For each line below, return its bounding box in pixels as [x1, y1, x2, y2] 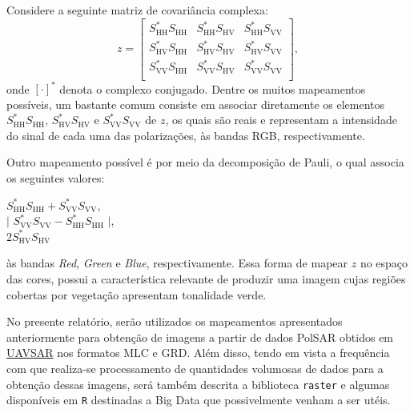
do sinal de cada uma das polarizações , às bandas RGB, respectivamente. [6, 126, 365, 143]
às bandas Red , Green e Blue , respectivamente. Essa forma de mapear [6, 255, 348, 271]
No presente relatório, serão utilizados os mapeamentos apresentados [6, 313, 343, 330]
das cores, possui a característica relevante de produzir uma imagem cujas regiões [6, 271, 406, 287]
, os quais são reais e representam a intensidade [165, 111, 397, 128]
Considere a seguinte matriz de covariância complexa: [6, 2, 268, 18]
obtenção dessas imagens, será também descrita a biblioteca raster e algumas [6, 375, 390, 392]
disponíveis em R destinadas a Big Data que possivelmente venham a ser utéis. [6, 391, 391, 408]
